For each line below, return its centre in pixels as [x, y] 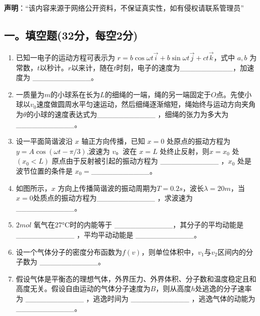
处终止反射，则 [185, 151]
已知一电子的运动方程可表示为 [65, 57]
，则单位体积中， [169, 251]
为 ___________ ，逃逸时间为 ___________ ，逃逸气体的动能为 [136, 298]
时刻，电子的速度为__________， [178, 67]
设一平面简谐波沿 [44, 141]
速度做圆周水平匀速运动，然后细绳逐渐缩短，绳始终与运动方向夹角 [146, 104]
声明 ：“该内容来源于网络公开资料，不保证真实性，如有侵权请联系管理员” [124, 8]
